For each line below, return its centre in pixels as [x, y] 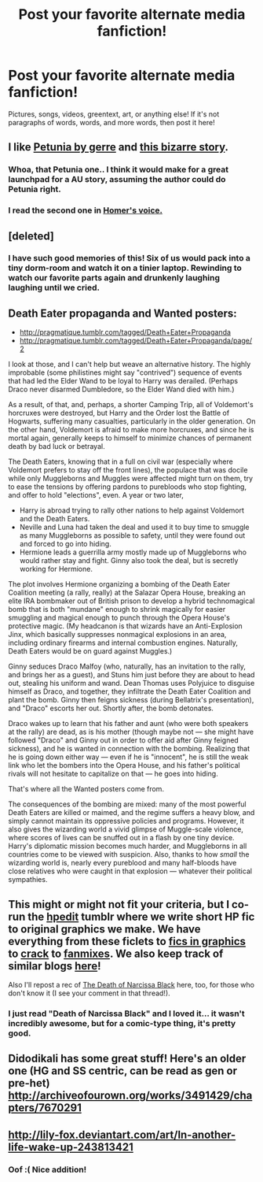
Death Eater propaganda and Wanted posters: [122, 313]
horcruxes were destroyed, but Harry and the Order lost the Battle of [119, 413]
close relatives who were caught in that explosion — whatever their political [130, 871]
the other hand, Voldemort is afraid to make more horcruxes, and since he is [131, 430]
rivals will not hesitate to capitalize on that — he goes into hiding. [113, 774]
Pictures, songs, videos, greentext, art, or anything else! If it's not [114, 114]
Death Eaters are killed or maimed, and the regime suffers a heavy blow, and [131, 813]
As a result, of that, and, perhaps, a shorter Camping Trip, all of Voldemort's [131, 405]
